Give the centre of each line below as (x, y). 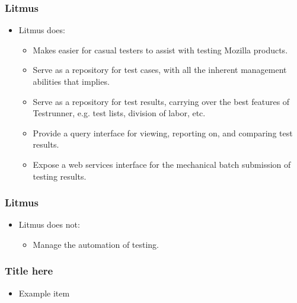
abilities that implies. (71, 81)
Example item (44, 293)
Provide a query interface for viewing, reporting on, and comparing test (163, 133)
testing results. (60, 176)
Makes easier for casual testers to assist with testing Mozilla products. (160, 50)
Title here (29, 271)
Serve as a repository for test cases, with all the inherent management (160, 70)
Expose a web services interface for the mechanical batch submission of (162, 164)
